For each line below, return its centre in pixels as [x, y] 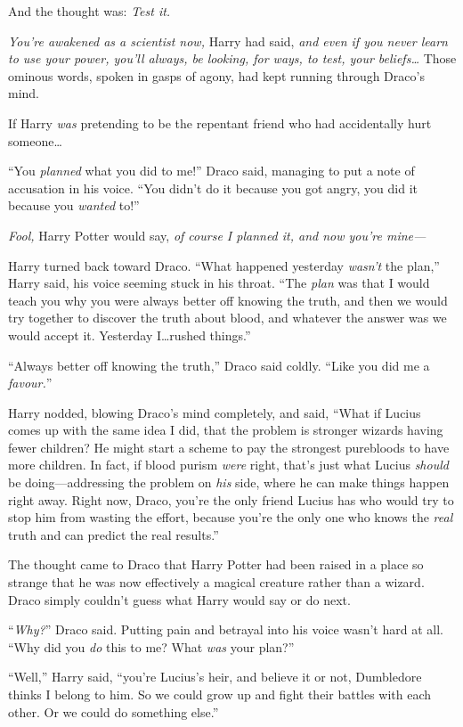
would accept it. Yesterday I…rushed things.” [130, 335]
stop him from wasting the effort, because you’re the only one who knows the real [231, 517]
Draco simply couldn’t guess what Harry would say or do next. [179, 599]
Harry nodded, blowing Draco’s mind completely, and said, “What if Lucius [215, 412]
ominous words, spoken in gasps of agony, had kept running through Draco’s [216, 75]
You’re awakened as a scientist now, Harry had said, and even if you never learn [228, 41]
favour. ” [30, 383]
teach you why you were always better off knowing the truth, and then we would [228, 300]
